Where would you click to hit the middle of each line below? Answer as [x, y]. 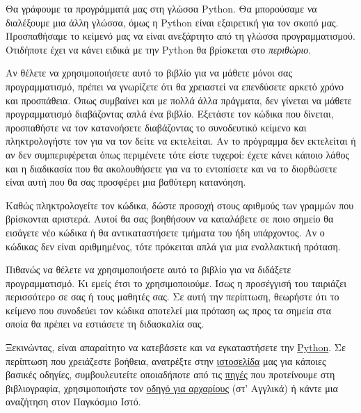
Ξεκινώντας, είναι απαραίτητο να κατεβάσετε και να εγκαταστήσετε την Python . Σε [176, 347]
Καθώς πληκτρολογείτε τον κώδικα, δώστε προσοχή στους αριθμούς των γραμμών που [180, 205]
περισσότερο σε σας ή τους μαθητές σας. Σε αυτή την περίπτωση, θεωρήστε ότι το [173, 297]
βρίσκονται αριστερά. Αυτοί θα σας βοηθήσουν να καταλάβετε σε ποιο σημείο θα [170, 219]
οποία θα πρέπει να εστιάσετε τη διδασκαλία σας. [105, 324]
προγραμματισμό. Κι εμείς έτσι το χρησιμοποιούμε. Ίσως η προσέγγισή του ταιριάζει [176, 283]
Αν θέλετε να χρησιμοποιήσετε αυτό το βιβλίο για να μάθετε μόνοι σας [149, 73]
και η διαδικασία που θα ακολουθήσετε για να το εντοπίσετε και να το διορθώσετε [171, 168]
